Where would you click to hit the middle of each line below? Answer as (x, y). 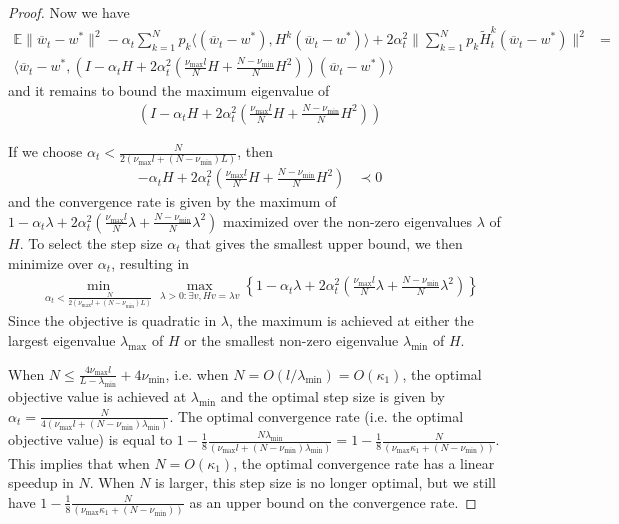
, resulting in (150, 262)
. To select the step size (91, 242)
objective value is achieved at (97, 396)
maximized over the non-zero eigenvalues (348, 220)
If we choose (45, 151)
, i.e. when (197, 373)
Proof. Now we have (69, 12)
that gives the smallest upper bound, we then (324, 242)
